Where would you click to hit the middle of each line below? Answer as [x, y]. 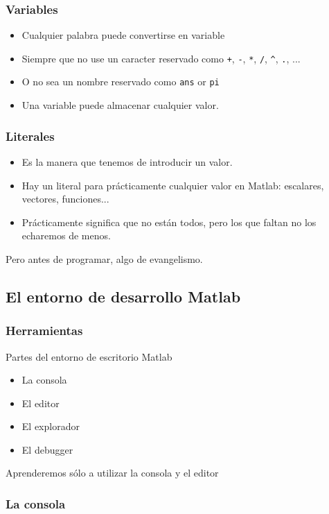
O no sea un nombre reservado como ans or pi [121, 82]
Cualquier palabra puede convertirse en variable [123, 35]
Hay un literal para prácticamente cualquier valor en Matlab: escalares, [173, 185]
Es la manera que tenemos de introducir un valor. [127, 161]
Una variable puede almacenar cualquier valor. [120, 105]
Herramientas [44, 331]
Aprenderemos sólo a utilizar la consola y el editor [112, 473]
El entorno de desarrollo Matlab [123, 296]
